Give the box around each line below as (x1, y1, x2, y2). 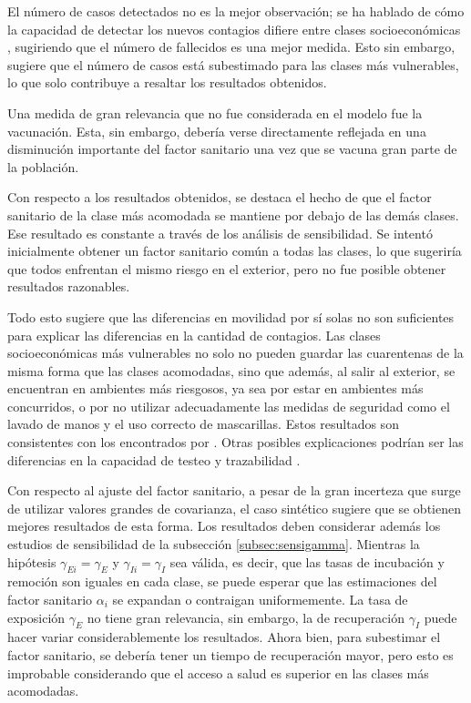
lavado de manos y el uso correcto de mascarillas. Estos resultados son (7, 414, 399, 433)
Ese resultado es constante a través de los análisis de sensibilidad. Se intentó (7, 223, 433, 242)
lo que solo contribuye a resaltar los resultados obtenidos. (7, 73, 327, 92)
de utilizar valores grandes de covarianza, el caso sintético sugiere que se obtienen (7, 498, 461, 517)
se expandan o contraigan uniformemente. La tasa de (112, 590, 408, 609)
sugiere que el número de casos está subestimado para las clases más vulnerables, (7, 55, 459, 74)
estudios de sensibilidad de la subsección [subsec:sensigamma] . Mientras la (7, 535, 420, 554)
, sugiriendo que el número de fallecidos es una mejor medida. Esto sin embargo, (7, 37, 456, 56)
